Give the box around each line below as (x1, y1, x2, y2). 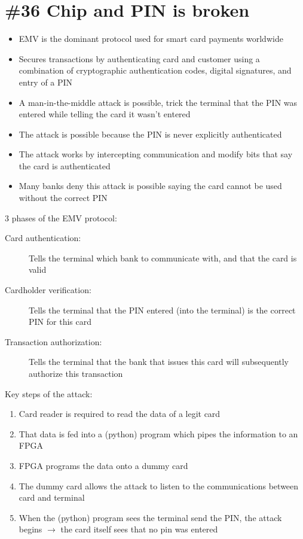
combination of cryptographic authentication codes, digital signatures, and (19, 64, 292, 77)
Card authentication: (5, 232, 81, 244)
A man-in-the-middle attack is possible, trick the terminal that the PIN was (19, 96, 298, 108)
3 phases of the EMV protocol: (5, 211, 117, 224)
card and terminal (19, 491, 85, 504)
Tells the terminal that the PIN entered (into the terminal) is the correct (29, 303, 296, 316)
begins (19, 523, 42, 535)
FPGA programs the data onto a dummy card (19, 459, 188, 471)
